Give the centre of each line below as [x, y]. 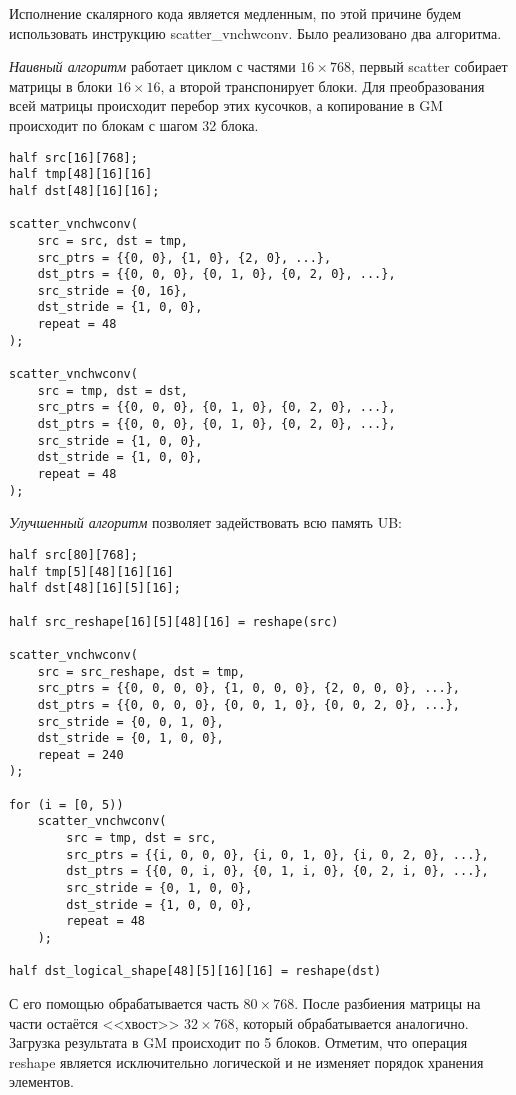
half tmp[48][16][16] [81, 174]
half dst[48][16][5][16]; [95, 588]
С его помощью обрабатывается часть [124, 1003]
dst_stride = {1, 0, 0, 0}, [159, 904]
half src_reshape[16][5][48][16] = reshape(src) [174, 621]
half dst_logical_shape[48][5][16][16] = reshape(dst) [195, 971]
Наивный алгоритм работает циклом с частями [152, 66]
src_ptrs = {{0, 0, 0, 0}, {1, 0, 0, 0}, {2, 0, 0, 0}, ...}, [249, 688]
